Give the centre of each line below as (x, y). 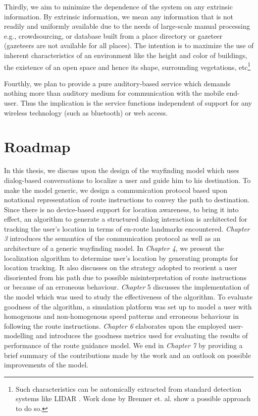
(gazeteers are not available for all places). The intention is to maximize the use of (129, 45)
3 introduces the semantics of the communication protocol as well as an (112, 238)
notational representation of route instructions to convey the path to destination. (127, 200)
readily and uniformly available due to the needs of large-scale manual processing (127, 26)
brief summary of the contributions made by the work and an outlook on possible (128, 355)
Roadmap (37, 147)
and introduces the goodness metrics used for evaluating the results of (142, 335)
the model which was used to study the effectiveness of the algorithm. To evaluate (129, 297)
